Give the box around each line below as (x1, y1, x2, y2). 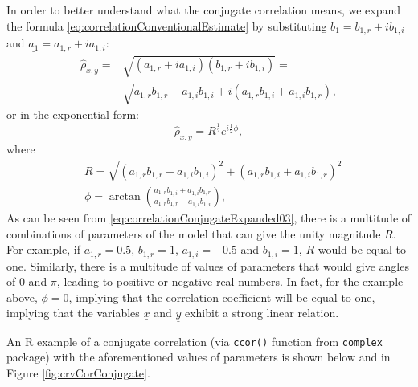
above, (6, 288, 38, 305)
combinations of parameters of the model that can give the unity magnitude (6, 225, 381, 242)
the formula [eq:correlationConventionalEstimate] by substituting (6, 17, 327, 34)
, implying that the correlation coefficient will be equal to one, (68, 288, 375, 305)
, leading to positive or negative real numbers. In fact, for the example (56, 273, 404, 290)
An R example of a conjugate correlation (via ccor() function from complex (6, 332, 383, 349)
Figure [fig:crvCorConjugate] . (6, 364, 150, 381)
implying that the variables (6, 304, 140, 321)
